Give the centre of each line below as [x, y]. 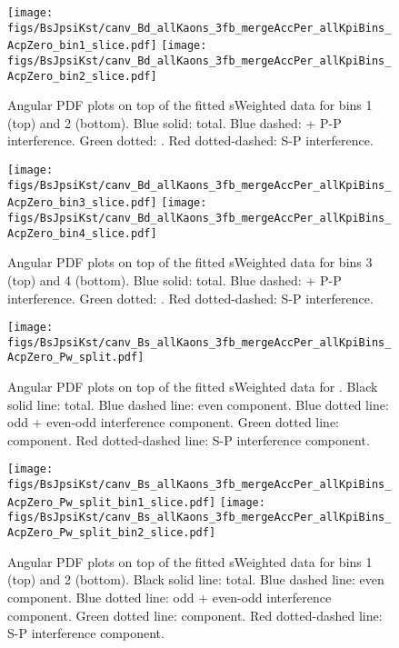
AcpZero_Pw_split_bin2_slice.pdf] [112, 533]
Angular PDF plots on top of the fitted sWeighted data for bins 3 [190, 262]
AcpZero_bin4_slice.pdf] [82, 233]
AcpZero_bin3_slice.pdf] [82, 203]
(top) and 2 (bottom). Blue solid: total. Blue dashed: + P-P [175, 122]
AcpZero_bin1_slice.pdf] [82, 46]
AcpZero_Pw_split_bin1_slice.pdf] [112, 502]
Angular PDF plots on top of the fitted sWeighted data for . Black [193, 387]
